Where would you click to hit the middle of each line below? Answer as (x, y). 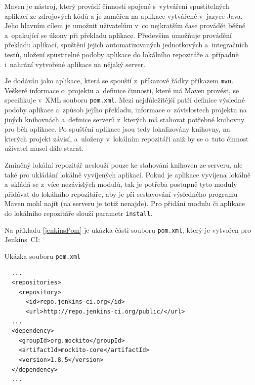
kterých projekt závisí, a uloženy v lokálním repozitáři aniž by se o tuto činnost (127, 138)
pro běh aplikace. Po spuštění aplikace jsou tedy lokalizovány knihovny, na (117, 129)
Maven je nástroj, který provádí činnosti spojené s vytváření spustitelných (117, 6)
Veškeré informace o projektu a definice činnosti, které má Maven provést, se (122, 90)
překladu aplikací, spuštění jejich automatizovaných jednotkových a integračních (126, 45)
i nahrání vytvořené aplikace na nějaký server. (75, 64)
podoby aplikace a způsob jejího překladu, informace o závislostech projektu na (126, 110)
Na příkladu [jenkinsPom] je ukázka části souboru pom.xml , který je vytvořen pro (128, 229)
